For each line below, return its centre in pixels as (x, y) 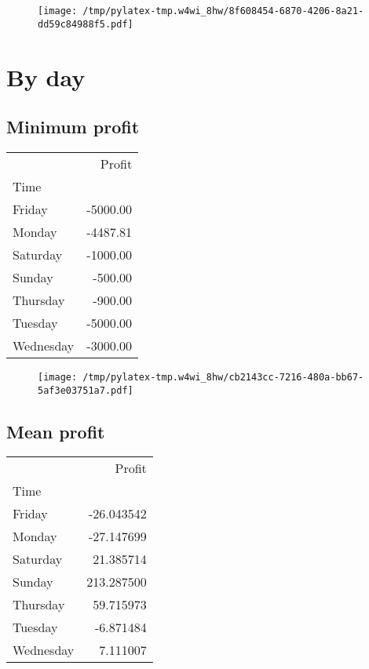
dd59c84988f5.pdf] (86, 24)
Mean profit (56, 431)
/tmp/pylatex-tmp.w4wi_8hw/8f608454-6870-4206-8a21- (223, 11)
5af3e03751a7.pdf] (86, 390)
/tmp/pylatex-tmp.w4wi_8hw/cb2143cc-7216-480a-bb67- (223, 377)
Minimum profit (73, 127)
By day (46, 76)
